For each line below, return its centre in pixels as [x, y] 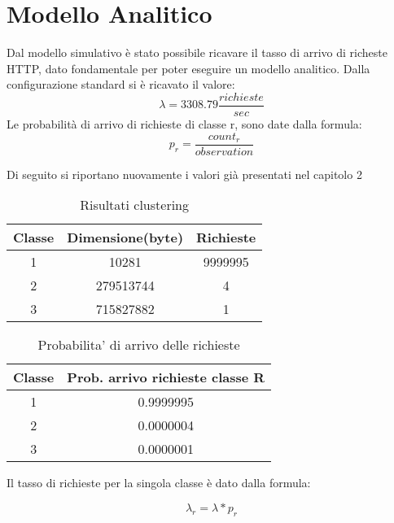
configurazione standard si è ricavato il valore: [121, 84]
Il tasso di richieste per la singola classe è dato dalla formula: [159, 483]
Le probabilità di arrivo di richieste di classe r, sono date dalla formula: [184, 123]
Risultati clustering [135, 205]
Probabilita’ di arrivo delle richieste [139, 345]
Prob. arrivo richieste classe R [166, 377]
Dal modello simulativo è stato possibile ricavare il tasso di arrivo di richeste [197, 52]
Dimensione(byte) [125, 238]
